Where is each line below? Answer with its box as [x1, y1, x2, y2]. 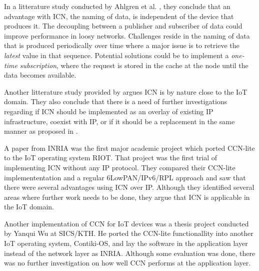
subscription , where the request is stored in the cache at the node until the [19, 60, 248, 70]
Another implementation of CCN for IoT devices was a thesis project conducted [4, 218, 249, 228]
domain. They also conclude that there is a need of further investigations [4, 96, 227, 107]
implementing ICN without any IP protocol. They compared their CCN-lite [4, 162, 235, 172]
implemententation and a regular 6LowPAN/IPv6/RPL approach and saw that [4, 172, 246, 182]
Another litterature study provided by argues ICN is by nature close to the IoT [4, 86, 247, 97]
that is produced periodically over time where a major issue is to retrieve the [4, 40, 239, 51]
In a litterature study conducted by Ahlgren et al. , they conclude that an [4, 1, 230, 11]
